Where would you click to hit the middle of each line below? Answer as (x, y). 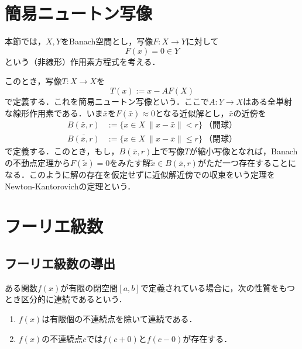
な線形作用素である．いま (54, 113)
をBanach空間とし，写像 (107, 41)
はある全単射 (268, 101)
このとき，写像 (33, 81)
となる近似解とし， (192, 113)
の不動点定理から (37, 162)
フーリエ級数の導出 (60, 263)
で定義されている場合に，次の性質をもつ (217, 287)
